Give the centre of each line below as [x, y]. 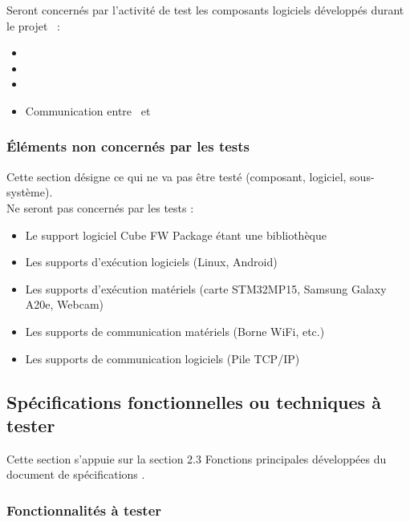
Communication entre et [88, 110]
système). [30, 192]
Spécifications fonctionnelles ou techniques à [194, 401]
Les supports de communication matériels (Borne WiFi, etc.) [175, 331]
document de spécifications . [76, 474]
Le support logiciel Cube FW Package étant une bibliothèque [176, 235]
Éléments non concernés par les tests [128, 146]
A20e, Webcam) [65, 304]
